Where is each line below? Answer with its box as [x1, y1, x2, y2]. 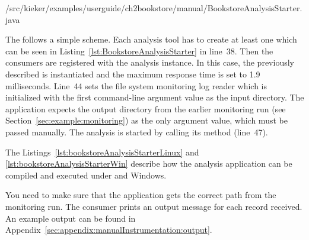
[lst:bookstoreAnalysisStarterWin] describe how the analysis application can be [5, 157, 292, 170]
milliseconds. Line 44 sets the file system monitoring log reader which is [5, 79, 267, 92]
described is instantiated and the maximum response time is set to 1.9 [5, 67, 260, 80]
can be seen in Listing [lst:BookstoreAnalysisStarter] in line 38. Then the [5, 44, 273, 57]
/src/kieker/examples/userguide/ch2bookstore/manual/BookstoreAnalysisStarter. [5, 2, 302, 14]
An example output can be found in [5, 212, 136, 224]
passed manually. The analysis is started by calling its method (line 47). [5, 125, 268, 138]
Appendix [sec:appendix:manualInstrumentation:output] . [5, 223, 212, 236]
